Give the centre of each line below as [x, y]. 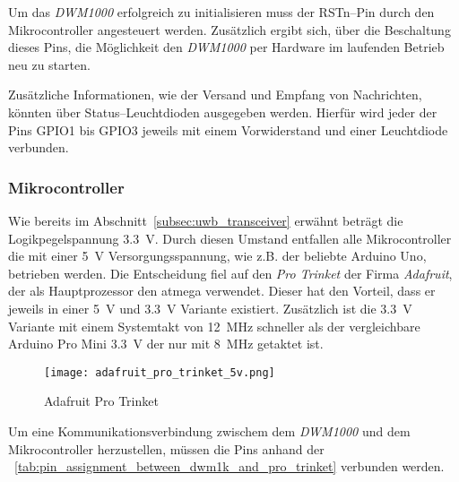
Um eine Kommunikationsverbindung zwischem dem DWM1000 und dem [209, 430]
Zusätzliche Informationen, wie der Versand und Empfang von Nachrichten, [215, 95]
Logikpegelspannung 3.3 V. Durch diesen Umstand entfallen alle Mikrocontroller [230, 238]
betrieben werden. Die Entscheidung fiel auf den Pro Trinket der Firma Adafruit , [230, 273]
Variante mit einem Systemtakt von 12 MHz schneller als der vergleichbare [214, 326]
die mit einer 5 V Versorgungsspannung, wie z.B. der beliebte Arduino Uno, [217, 256]
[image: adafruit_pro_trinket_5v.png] [160, 372]
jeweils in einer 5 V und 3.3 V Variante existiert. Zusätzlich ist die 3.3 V [210, 308]
